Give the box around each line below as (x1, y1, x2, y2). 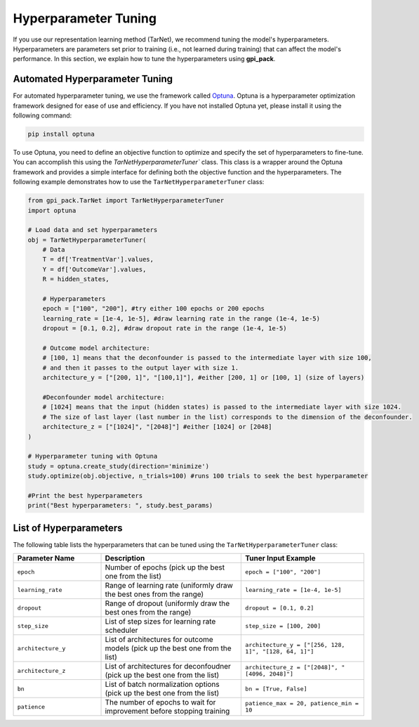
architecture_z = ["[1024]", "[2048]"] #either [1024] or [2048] (42, 423, 272, 431)
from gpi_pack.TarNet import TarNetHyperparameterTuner (27, 197, 225, 205)
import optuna (27, 206, 77, 214)
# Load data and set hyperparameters (27, 226, 158, 234)
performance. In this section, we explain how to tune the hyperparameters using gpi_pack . (13, 55, 276, 63)
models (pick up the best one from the (105, 643, 232, 653)
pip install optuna (27, 130, 95, 138)
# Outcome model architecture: (42, 345, 150, 352)
